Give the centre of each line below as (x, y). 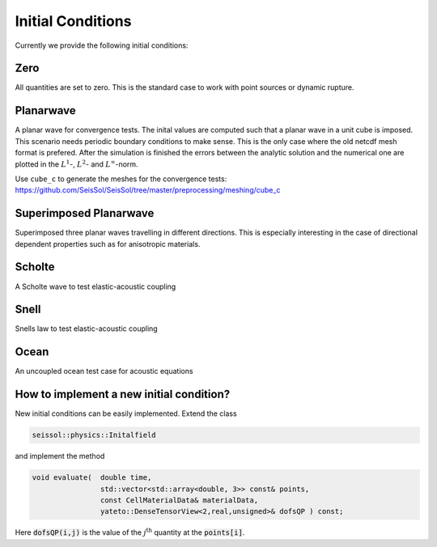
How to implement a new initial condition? (123, 394)
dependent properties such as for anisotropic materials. (108, 244)
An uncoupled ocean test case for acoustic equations (104, 371)
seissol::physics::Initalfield (94, 435)
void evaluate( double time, (92, 478)
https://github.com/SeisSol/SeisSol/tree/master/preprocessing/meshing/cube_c (148, 190)
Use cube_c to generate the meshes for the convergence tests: (121, 179)
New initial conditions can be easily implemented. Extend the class (126, 413)
